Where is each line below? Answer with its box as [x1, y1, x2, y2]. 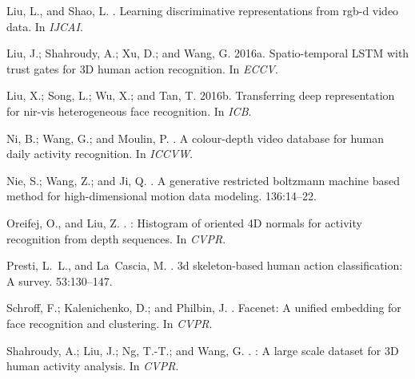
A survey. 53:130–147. [6, 272, 113, 289]
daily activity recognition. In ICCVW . [6, 145, 194, 162]
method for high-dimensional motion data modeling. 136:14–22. [6, 188, 317, 204]
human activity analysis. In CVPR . [6, 357, 179, 374]
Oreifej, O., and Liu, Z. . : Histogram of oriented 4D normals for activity [6, 214, 362, 231]
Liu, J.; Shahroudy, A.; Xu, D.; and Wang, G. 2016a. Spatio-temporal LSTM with [6, 45, 409, 61]
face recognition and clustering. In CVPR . [6, 314, 213, 331]
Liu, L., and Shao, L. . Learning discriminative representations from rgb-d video [6, 2, 399, 18]
